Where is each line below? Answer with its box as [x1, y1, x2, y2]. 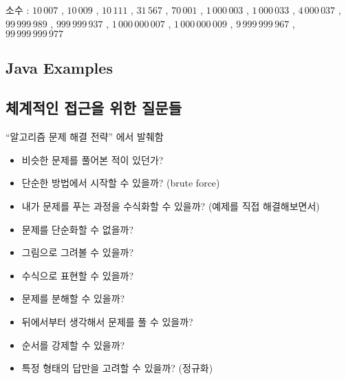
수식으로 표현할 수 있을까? [21, 268, 134, 282]
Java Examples [6, 56, 113, 78]
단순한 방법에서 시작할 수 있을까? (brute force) [21, 176, 220, 190]
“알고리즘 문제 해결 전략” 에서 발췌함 [6, 129, 164, 144]
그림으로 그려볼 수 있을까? [21, 245, 134, 260]
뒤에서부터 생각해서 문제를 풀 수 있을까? [21, 314, 193, 328]
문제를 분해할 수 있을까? [21, 291, 125, 306]
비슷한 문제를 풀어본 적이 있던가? [21, 152, 164, 167]
